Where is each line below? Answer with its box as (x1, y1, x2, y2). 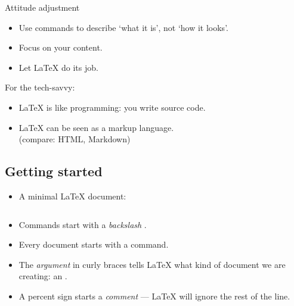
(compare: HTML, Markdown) (18, 133, 131, 145)
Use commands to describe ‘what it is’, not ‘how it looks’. (18, 21, 228, 33)
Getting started (5, 162, 103, 180)
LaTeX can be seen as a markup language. (18, 121, 174, 133)
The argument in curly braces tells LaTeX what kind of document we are (18, 258, 286, 270)
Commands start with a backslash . (18, 218, 147, 230)
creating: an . (18, 270, 67, 282)
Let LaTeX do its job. (18, 61, 98, 73)
